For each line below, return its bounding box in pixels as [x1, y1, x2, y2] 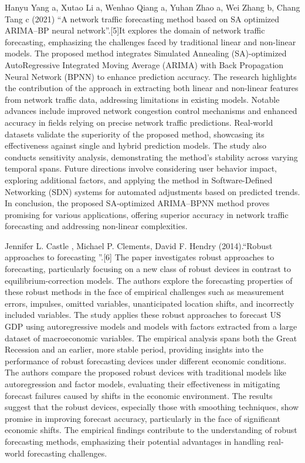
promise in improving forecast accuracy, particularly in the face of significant [5, 412, 280, 424]
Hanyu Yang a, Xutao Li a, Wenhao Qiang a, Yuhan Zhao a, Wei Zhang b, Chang [5, 1, 300, 13]
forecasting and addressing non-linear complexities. [5, 220, 188, 232]
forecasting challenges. [27, 447, 107, 459]
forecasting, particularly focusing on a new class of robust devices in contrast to [5, 263, 292, 275]
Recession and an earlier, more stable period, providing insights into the [5, 343, 264, 355]
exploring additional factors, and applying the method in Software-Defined [5, 173, 273, 186]
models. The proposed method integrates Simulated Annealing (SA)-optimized [5, 47, 287, 59]
